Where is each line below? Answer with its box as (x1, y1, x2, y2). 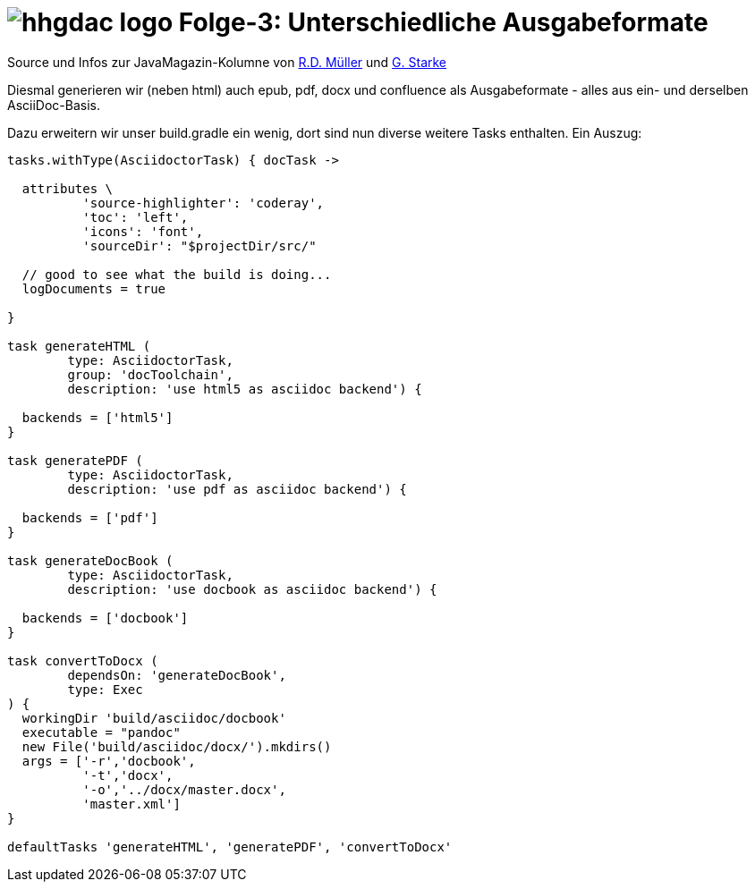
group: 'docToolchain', (67, 367, 233, 382)
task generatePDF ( (7, 453, 143, 468)
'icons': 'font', (82, 224, 204, 239)
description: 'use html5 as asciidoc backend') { (67, 381, 422, 396)
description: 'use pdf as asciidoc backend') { (67, 481, 407, 496)
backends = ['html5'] (21, 410, 174, 425)
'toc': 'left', (82, 209, 189, 224)
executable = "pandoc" (21, 724, 181, 740)
